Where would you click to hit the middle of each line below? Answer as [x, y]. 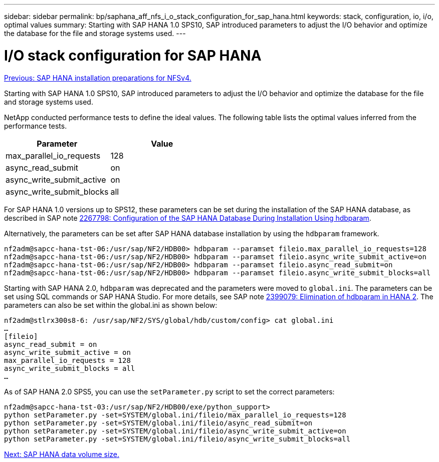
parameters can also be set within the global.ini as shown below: [111, 305]
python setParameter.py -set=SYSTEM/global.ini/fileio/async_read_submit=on [158, 423]
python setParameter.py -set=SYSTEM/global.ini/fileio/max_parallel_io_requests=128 [175, 415]
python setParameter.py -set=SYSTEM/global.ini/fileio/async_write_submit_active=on [175, 431]
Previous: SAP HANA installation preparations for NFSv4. [98, 78]
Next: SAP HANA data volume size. [62, 454]
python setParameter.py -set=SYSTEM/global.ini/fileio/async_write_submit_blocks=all [177, 439]
